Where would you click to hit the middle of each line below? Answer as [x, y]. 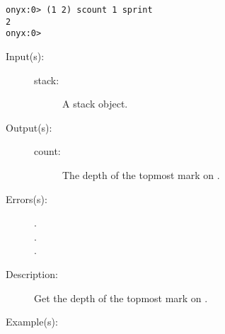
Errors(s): [27, 198]
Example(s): [32, 322]
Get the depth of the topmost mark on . [121, 298]
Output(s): [29, 127]
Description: [32, 273]
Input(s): [25, 56]
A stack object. [95, 104]
